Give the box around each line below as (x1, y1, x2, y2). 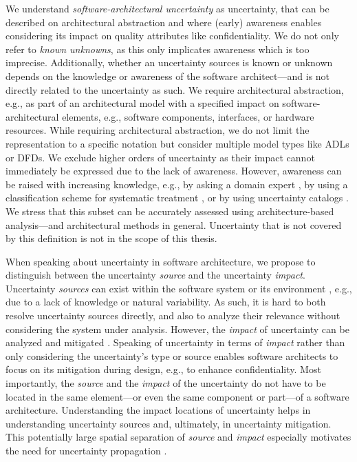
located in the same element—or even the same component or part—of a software (6, 389, 349, 403)
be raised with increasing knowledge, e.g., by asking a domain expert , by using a (6, 177, 348, 191)
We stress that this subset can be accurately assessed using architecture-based (6, 203, 334, 218)
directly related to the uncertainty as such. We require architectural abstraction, (6, 82, 344, 97)
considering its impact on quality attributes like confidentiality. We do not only (6, 28, 339, 43)
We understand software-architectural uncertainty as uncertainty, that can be (6, 1, 329, 15)
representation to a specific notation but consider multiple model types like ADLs (6, 136, 349, 150)
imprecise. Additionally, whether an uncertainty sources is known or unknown (6, 55, 333, 70)
